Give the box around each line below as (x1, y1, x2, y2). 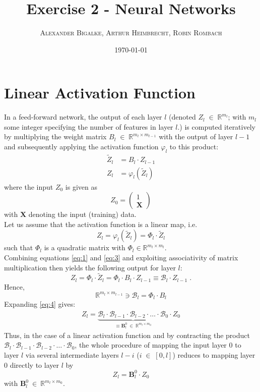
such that (4, 242, 33, 253)
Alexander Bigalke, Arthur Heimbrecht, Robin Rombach (40, 27, 222, 38)
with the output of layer (159, 131, 233, 142)
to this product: (169, 141, 219, 152)
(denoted (169, 111, 196, 122)
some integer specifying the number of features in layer (4, 121, 173, 132)
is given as (65, 181, 97, 192)
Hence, (4, 281, 25, 292)
